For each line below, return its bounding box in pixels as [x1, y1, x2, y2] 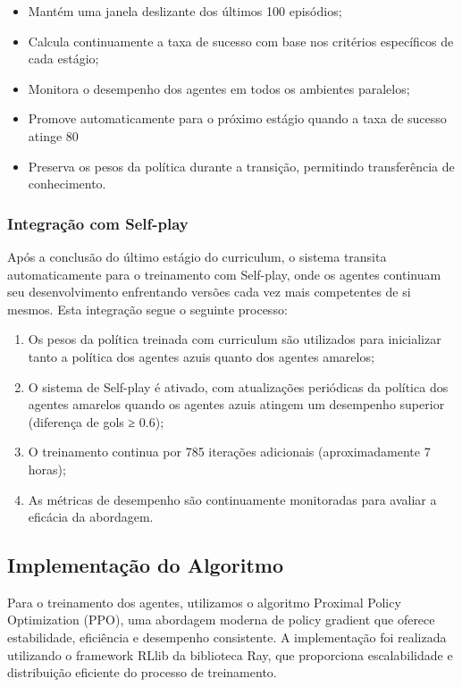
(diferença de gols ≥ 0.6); [28, 412, 164, 431]
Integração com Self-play [7, 212, 189, 234]
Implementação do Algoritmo [7, 551, 283, 579]
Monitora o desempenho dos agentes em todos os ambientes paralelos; [28, 79, 410, 97]
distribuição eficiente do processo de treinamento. [7, 663, 277, 682]
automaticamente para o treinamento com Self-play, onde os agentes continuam [7, 264, 441, 283]
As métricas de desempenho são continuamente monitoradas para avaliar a [28, 490, 437, 508]
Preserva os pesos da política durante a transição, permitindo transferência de [28, 156, 455, 175]
